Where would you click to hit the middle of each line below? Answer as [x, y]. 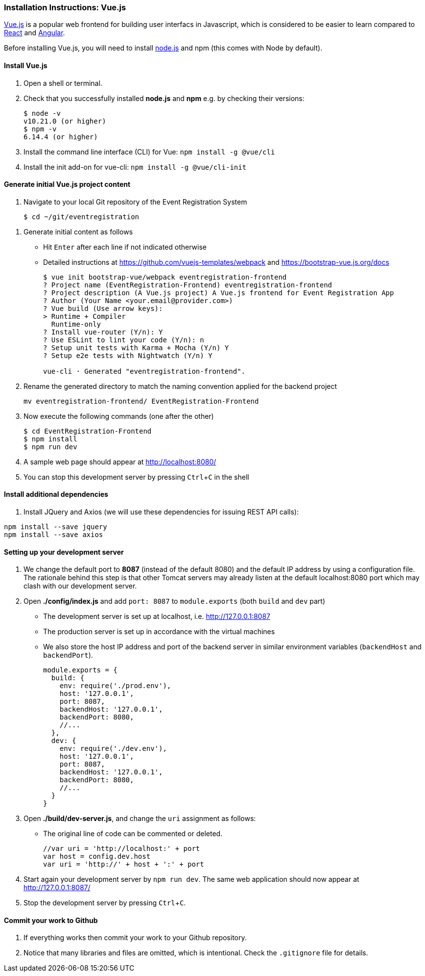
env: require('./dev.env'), [113, 749]
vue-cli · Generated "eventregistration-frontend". [144, 371]
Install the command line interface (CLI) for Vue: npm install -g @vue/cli [149, 152]
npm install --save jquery [56, 527]
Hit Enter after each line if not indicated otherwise [125, 247]
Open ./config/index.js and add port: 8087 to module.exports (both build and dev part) [175, 601]
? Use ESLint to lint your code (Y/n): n [124, 340]
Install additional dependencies [56, 494]
